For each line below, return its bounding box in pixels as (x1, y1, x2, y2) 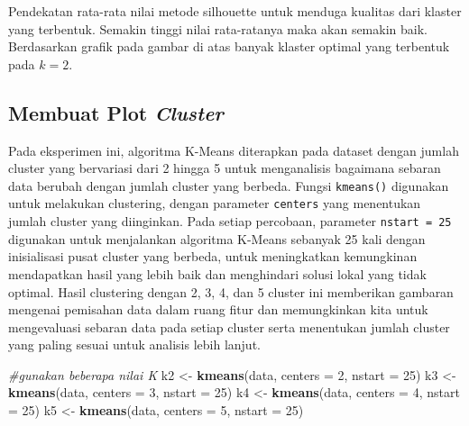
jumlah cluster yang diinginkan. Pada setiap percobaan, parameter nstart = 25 (8, 212, 452, 231)
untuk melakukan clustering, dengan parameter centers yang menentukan (8, 194, 421, 213)
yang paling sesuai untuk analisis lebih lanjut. (8, 335, 261, 354)
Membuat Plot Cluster (8, 98, 224, 126)
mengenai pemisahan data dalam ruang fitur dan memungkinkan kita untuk (8, 300, 428, 319)
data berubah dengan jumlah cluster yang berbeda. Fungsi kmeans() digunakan (8, 176, 449, 195)
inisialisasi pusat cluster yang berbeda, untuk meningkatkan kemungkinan (8, 247, 418, 266)
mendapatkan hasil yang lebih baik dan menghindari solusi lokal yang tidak (8, 264, 427, 283)
